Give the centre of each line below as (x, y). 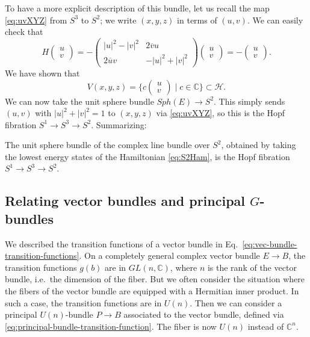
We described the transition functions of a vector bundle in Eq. (122, 243)
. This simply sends (250, 101)
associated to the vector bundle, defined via (204, 314)
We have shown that (42, 73)
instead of (266, 326)
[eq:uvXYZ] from (36, 20)
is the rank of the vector (252, 267)
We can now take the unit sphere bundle (79, 101)
